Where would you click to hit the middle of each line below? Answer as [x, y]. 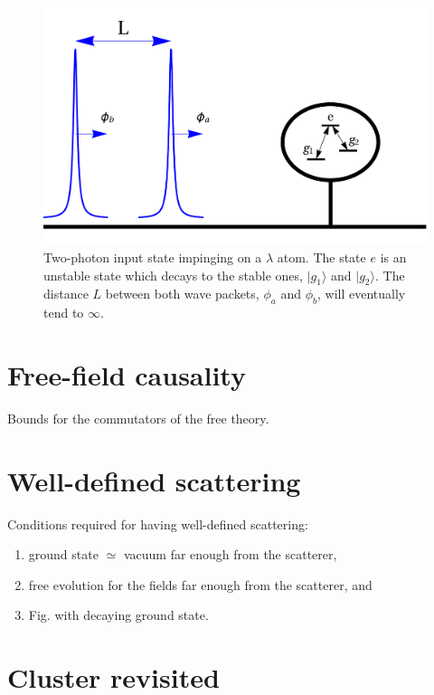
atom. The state [321, 257]
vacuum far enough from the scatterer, [230, 554]
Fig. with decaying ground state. [118, 615]
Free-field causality [127, 374]
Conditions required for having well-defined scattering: [158, 524]
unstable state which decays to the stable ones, [173, 275]
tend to [64, 313]
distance [66, 294]
